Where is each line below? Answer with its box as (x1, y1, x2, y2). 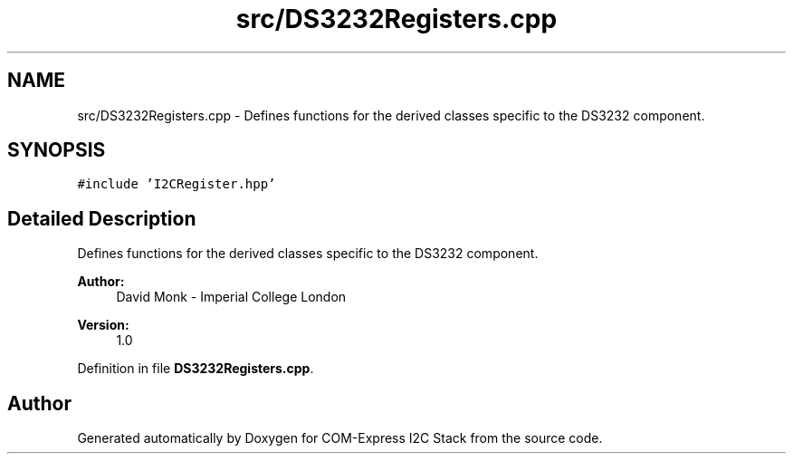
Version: (77, 317, 129, 333)
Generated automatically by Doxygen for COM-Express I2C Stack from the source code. (77, 430, 603, 447)
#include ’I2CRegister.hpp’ (77, 177, 276, 192)
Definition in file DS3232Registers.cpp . (77, 360, 314, 377)
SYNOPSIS (7, 139, 106, 162)
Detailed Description (7, 206, 196, 230)
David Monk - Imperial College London (116, 289, 347, 305)
